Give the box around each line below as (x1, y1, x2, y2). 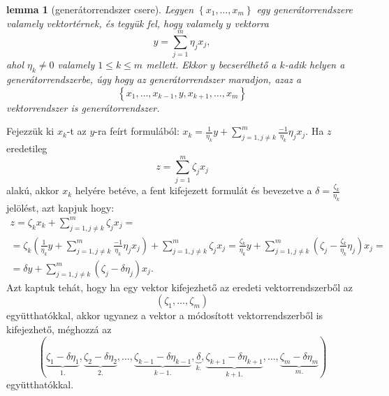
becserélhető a (218, 57, 277, 72)
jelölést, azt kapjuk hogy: (6, 200, 115, 214)
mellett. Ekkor (146, 57, 207, 72)
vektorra (234, 15, 269, 30)
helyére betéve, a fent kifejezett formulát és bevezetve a (75, 183, 312, 198)
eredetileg (6, 141, 47, 156)
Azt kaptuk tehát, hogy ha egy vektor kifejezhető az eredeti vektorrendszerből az (6, 279, 353, 294)
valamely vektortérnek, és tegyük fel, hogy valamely (6, 15, 223, 30)
